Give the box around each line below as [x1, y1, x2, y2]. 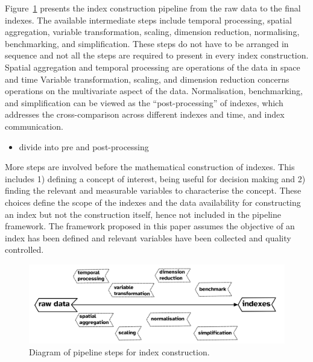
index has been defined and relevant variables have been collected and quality [5, 231, 291, 244]
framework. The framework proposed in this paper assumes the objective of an [5, 220, 295, 232]
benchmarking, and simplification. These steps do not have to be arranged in [5, 37, 289, 49]
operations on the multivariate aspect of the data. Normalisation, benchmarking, [5, 84, 303, 97]
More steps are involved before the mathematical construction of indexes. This [5, 160, 295, 173]
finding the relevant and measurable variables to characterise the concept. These [5, 184, 302, 197]
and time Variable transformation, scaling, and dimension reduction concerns [5, 72, 289, 85]
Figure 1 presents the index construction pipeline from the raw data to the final [5, 2, 301, 14]
